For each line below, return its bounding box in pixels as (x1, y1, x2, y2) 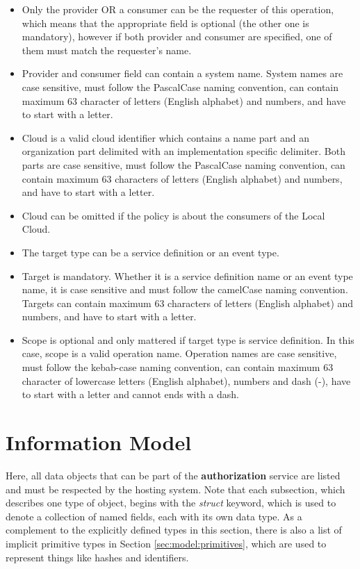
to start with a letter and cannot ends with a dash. (22, 387, 239, 402)
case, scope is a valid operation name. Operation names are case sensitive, (22, 346, 337, 361)
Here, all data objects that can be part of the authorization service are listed (6, 468, 341, 482)
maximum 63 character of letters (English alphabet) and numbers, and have (22, 93, 346, 108)
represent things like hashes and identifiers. (6, 550, 189, 564)
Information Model (6, 428, 192, 456)
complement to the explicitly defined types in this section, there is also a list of (6, 522, 342, 537)
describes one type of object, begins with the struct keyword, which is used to (6, 495, 336, 510)
